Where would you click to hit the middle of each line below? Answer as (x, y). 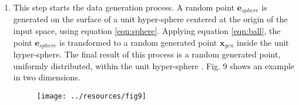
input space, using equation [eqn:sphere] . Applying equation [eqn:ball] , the (147, 31)
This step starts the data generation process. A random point (124, 7)
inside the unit (263, 42)
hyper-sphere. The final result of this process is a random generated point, (147, 54)
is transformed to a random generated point (138, 42)
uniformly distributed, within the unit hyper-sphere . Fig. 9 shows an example (154, 65)
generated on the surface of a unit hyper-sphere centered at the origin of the (150, 19)
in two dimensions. (47, 77)
